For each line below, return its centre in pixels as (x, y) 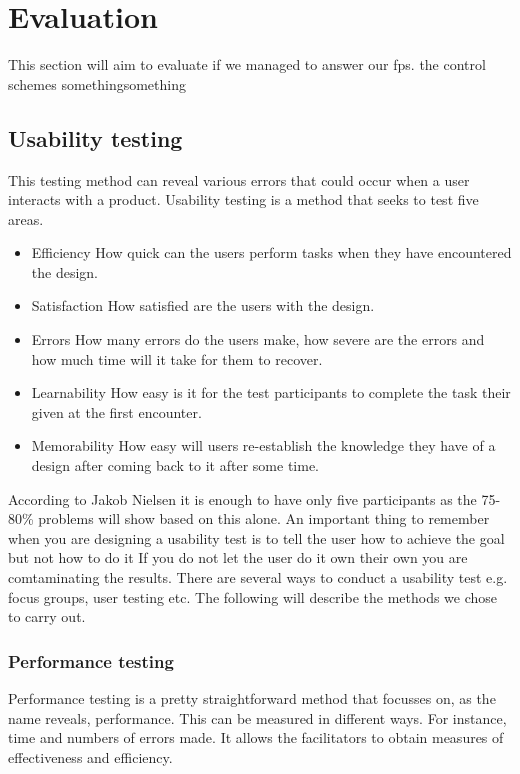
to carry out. (47, 616)
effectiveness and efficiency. (90, 756)
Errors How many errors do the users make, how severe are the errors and (258, 339)
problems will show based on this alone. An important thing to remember (264, 518)
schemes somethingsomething (97, 83)
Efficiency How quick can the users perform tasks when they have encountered (271, 252)
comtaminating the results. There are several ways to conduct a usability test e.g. (258, 577)
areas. (26, 218)
